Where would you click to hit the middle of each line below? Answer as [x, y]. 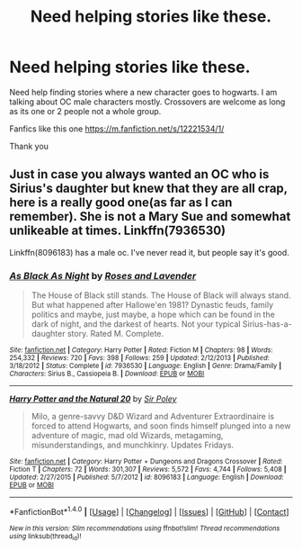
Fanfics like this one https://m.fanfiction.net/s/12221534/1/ [117, 129]
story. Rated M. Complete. [115, 334]
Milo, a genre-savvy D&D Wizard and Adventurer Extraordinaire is [153, 417]
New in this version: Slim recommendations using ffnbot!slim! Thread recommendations [145, 528]
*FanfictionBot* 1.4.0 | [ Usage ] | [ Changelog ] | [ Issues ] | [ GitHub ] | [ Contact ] [149, 511]
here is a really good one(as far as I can [121, 203]
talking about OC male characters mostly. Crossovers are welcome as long [147, 102]
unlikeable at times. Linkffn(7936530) [118, 231]
